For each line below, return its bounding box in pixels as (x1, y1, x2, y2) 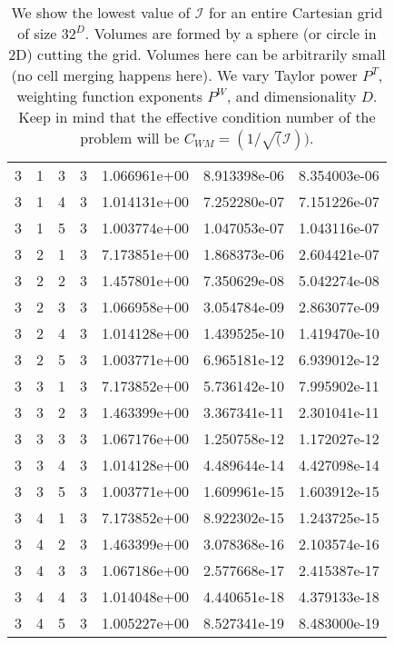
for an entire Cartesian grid (209, 2, 383, 23)
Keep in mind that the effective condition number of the (18, 106, 376, 127)
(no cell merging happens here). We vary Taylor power (11, 64, 358, 85)
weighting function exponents (16, 85, 202, 106)
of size (17, 23, 57, 44)
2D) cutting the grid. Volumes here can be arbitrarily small (8, 44, 386, 64)
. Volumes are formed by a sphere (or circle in (84, 23, 377, 44)
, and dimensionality (227, 85, 357, 106)
